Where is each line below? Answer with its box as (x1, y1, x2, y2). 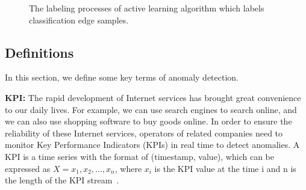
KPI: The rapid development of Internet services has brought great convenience (5, 91, 301, 103)
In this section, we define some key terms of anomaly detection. (5, 71, 239, 84)
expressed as (5, 162, 51, 174)
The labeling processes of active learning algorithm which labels (29, 2, 264, 14)
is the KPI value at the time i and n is (154, 162, 296, 174)
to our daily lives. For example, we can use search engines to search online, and (5, 103, 297, 115)
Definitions (5, 43, 74, 61)
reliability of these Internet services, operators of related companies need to (5, 126, 283, 139)
